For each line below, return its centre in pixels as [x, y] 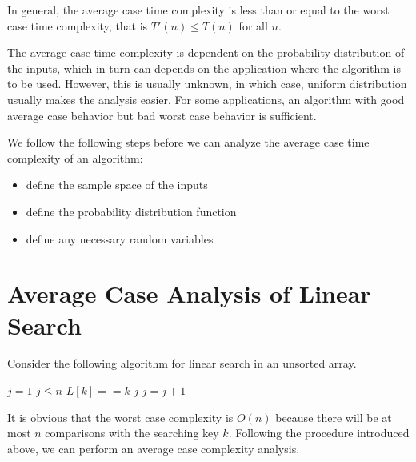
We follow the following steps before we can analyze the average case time [188, 142]
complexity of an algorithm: [75, 157]
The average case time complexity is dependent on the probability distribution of [206, 52]
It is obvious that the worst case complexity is [120, 417]
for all [253, 25]
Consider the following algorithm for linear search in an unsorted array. [182, 363]
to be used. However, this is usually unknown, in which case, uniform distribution [207, 84]
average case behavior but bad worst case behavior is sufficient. [162, 115]
